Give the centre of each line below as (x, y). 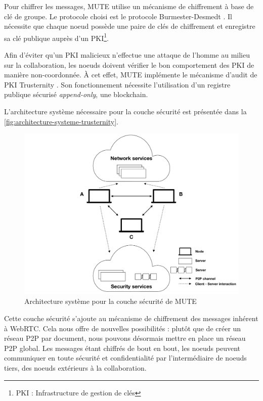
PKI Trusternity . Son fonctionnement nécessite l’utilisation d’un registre (117, 84)
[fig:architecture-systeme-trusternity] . (61, 121)
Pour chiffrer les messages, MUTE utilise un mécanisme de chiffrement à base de (129, 6)
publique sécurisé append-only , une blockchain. (76, 94)
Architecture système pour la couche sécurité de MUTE (111, 301)
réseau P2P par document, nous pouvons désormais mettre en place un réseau (125, 338)
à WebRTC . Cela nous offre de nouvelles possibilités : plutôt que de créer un (123, 328)
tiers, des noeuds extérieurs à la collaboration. (75, 367)
